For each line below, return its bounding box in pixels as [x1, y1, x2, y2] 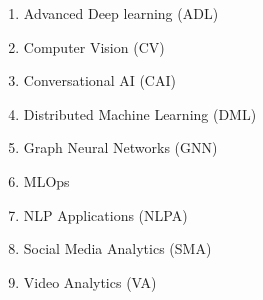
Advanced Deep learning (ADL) [23, 3, 219, 23]
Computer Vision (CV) [23, 36, 165, 57]
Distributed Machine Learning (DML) [23, 103, 257, 124]
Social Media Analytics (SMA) [23, 238, 212, 259]
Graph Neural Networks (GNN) [23, 137, 218, 158]
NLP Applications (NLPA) [23, 204, 188, 225]
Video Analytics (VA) [23, 271, 157, 292]
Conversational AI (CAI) [23, 70, 176, 91]
